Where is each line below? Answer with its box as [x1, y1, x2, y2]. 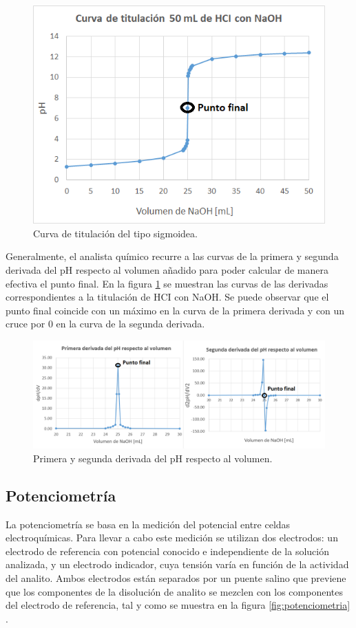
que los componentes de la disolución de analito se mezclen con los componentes [6, 584, 343, 598]
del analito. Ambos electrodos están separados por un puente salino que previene [6, 571, 346, 585]
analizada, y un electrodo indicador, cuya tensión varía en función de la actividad [6, 557, 349, 572]
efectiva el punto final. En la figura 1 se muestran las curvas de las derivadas [6, 276, 328, 290]
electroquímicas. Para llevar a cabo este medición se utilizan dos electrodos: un [6, 530, 338, 545]
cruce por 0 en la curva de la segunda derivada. [6, 316, 205, 331]
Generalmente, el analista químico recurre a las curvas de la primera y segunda [6, 249, 339, 263]
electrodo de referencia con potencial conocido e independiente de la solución [6, 543, 329, 558]
